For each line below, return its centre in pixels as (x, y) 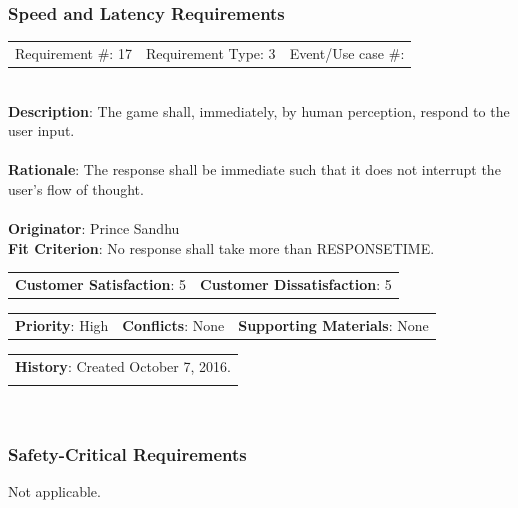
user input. (41, 130)
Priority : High (62, 325)
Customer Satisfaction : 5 (101, 284)
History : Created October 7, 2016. (123, 365)
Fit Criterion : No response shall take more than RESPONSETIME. (221, 247)
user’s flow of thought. (76, 189)
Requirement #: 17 (73, 52)
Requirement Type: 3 (210, 52)
